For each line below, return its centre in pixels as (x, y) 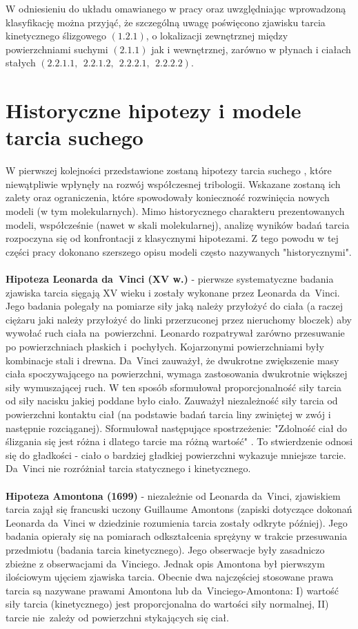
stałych (21, 63)
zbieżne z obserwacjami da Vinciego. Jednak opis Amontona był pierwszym (165, 563)
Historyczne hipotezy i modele (153, 110)
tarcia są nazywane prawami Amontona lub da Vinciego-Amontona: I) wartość (172, 590)
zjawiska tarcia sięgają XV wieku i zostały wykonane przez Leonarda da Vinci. (173, 292)
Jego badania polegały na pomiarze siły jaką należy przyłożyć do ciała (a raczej (174, 306)
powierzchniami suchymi (57, 49)
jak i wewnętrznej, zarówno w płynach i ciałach (251, 49)
